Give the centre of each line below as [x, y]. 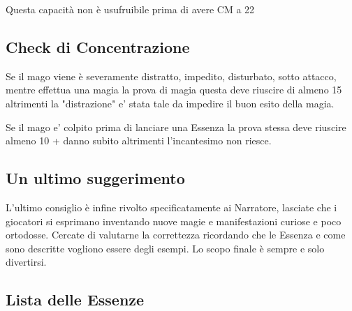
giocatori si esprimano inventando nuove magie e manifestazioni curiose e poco [174, 221]
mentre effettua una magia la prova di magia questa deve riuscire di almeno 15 [174, 90]
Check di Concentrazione [98, 46]
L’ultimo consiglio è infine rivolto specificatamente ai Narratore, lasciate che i [171, 207]
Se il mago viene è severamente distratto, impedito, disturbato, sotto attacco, [171, 76]
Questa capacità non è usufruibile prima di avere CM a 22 [130, 9]
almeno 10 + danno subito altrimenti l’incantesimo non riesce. [139, 141]
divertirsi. [26, 262]
